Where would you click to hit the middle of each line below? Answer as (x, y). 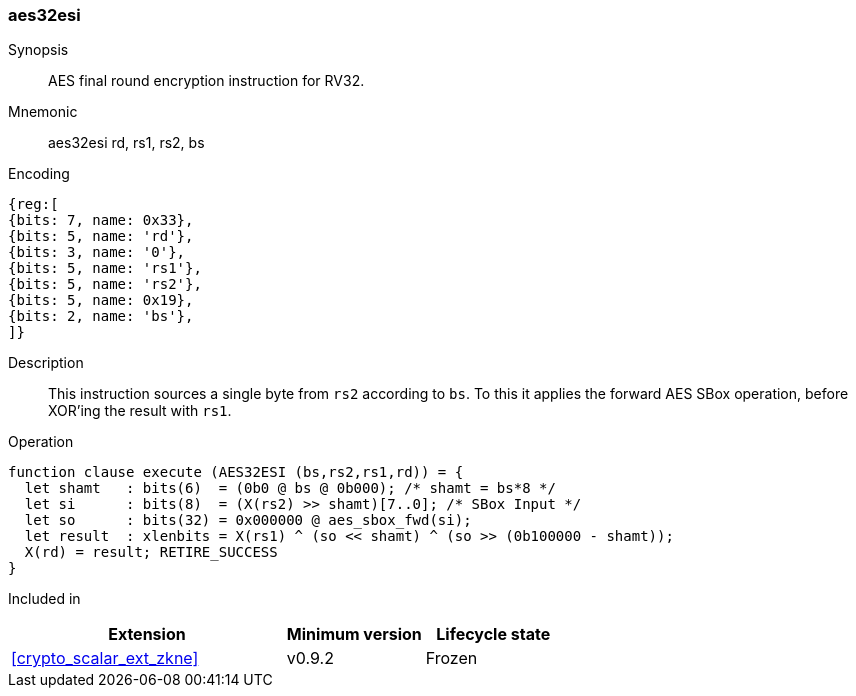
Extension (147, 634)
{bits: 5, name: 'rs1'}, (105, 268)
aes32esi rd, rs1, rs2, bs (126, 143)
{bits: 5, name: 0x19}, (101, 300)
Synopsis (38, 50)
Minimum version (354, 634)
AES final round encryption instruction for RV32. (206, 81)
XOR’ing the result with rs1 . (140, 411)
